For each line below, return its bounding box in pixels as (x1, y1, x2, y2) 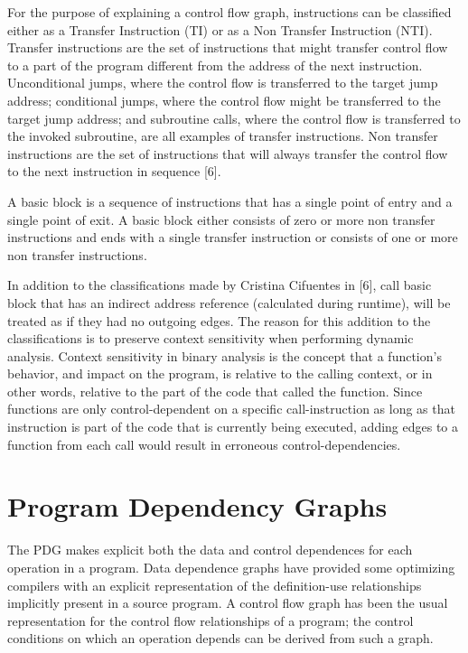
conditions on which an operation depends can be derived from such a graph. (7, 629, 434, 648)
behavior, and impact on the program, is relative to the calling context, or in (7, 364, 433, 383)
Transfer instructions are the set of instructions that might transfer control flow (7, 38, 448, 57)
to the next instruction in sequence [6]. (7, 162, 221, 181)
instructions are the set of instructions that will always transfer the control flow (7, 144, 448, 163)
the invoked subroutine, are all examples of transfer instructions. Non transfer (7, 126, 438, 145)
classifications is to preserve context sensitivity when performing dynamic (7, 329, 414, 348)
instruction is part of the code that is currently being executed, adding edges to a (7, 417, 459, 436)
